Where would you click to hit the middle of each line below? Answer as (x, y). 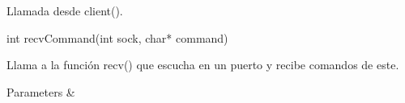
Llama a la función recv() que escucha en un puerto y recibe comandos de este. (203, 65)
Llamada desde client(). (65, 10)
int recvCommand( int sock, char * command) (117, 37)
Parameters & (41, 91)
